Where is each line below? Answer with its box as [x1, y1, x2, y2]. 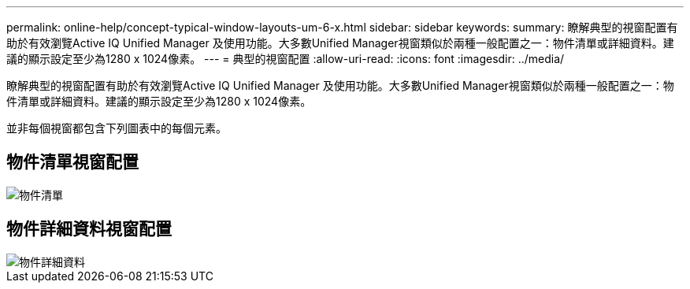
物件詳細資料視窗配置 [6, 219, 172, 239]
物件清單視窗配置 [6, 152, 139, 172]
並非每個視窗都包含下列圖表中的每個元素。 [6, 121, 227, 135]
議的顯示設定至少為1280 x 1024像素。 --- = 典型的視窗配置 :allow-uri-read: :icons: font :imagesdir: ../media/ [6, 52, 565, 65]
